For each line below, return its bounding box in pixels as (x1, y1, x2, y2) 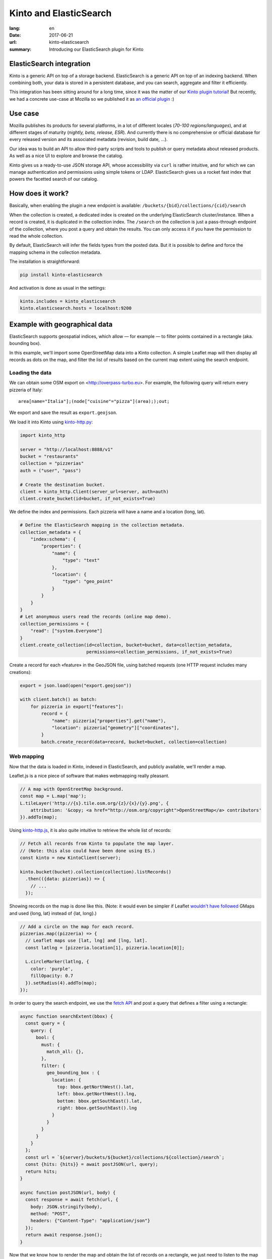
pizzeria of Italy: (9, 387, 43, 393)
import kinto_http (20, 432, 65, 438)
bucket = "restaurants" (20, 453, 79, 459)
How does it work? (9, 189, 69, 198)
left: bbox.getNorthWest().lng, (57, 1091, 137, 1097)
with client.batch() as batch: (20, 696, 98, 703)
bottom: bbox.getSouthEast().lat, (57, 1098, 143, 1104)
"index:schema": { (30, 536, 76, 542)
